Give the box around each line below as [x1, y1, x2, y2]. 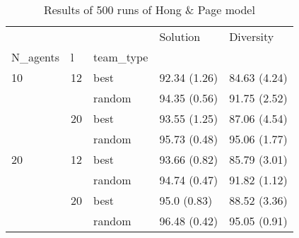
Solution [159, 28, 201, 44]
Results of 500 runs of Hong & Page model [43, 1, 255, 18]
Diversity [229, 28, 274, 44]
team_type [93, 49, 148, 65]
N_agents [11, 49, 60, 65]
